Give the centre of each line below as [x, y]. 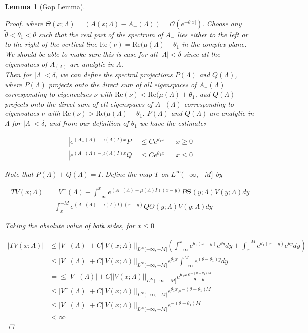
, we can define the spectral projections [114, 74]
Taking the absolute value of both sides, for [70, 225]
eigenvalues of [26, 63]
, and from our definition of [87, 123]
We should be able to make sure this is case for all [81, 54]
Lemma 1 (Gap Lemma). [45, 6]
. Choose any [222, 23]
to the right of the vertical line [51, 44]
